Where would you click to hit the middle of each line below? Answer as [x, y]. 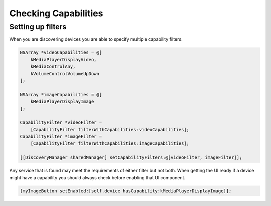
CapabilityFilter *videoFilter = [61, 123]
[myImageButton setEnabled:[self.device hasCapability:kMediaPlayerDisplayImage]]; [126, 191]
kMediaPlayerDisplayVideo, [64, 59]
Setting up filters [38, 27]
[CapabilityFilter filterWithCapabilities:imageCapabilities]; [110, 144]
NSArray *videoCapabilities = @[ [61, 52]
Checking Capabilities [56, 13]
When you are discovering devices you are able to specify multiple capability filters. [96, 39]
